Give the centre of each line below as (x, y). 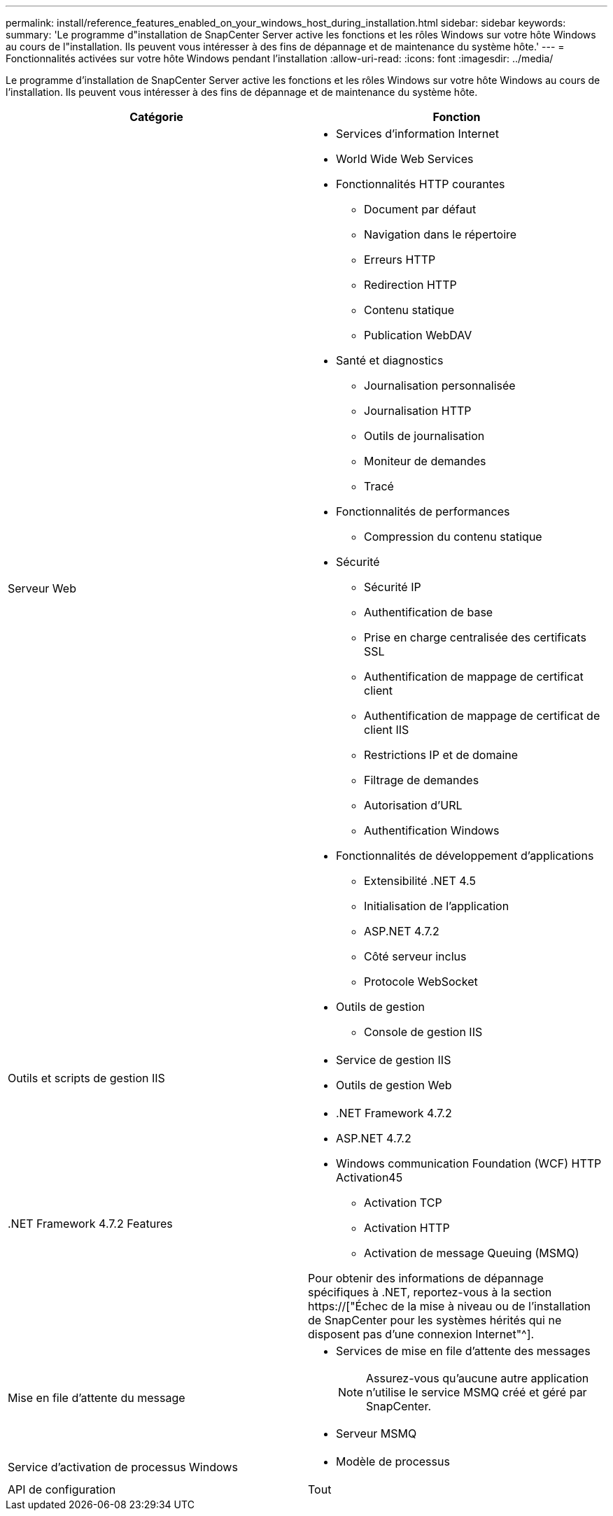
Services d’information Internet (417, 134)
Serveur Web (42, 588)
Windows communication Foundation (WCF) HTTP (469, 1163)
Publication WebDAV (418, 335)
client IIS (387, 730)
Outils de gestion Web (394, 1085)
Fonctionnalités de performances (423, 511)
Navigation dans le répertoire (441, 234)
